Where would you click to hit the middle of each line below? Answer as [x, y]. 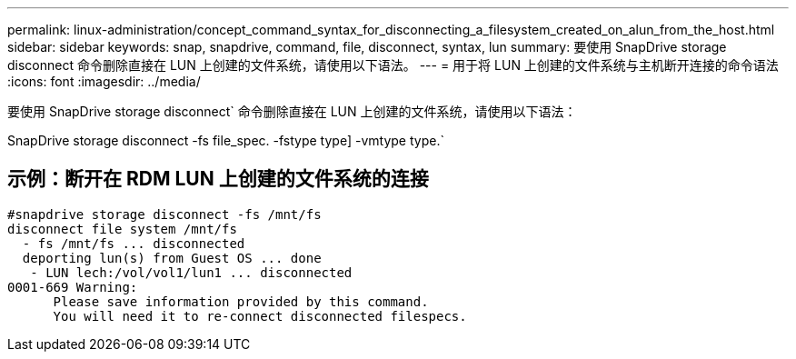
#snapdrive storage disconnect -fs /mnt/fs [164, 214]
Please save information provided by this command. [241, 301]
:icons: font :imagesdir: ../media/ [104, 81]
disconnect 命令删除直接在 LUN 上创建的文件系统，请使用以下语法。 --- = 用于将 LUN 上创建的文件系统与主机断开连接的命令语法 [393, 65]
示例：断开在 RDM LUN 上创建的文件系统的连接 [218, 179]
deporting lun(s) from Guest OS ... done [172, 258]
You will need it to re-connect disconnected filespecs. [260, 316]
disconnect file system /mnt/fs [122, 229]
